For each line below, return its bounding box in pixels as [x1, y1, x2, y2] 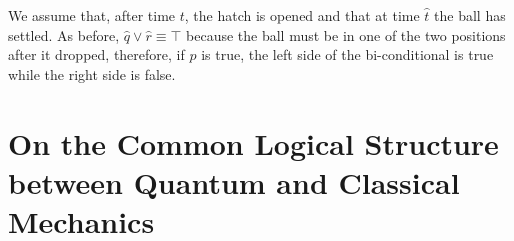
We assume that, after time [8, 5, 176, 25]
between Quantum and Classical [8, 161, 460, 202]
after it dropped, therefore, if [8, 44, 185, 65]
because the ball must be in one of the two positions [186, 24, 506, 45]
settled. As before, [8, 24, 120, 45]
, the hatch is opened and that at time [184, 5, 420, 25]
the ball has [434, 5, 506, 25]
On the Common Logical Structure [8, 122, 499, 163]
